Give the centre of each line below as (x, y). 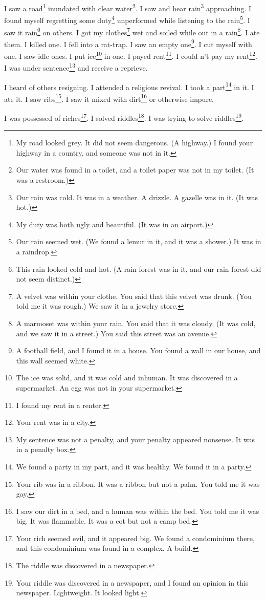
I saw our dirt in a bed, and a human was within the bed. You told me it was (138, 511)
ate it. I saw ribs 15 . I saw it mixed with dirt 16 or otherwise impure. (109, 98)
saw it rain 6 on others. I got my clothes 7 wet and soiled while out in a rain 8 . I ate (132, 31)
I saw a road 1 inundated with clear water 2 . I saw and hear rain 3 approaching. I (128, 7)
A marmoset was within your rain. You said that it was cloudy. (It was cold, (136, 323)
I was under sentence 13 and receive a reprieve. (76, 67)
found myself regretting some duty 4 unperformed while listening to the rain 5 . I (127, 19)
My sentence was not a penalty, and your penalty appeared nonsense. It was (136, 439)
